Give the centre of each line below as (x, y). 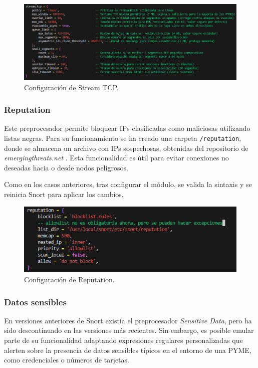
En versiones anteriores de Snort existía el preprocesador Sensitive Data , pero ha (128, 320)
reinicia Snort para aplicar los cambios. (64, 194)
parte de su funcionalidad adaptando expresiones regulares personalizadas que (123, 340)
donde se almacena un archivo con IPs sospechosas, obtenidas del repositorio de (126, 148)
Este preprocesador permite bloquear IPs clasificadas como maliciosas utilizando (127, 128)
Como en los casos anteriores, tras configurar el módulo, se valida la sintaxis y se (128, 184)
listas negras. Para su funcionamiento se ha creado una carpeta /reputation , (123, 138)
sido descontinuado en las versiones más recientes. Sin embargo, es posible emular (129, 330)
